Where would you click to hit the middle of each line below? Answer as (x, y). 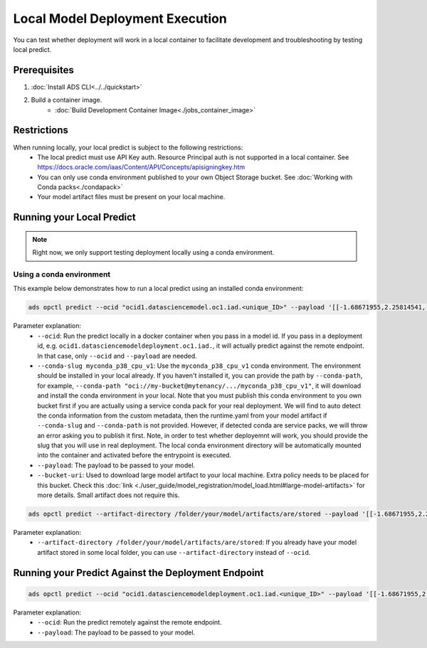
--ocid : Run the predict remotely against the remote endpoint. (130, 622)
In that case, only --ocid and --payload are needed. (117, 356)
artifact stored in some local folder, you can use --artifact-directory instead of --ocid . (174, 552)
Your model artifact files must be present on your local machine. (131, 197)
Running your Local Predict (75, 217)
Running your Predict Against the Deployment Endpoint (138, 573)
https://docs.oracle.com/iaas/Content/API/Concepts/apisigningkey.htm (141, 167)
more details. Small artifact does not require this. (109, 495)
